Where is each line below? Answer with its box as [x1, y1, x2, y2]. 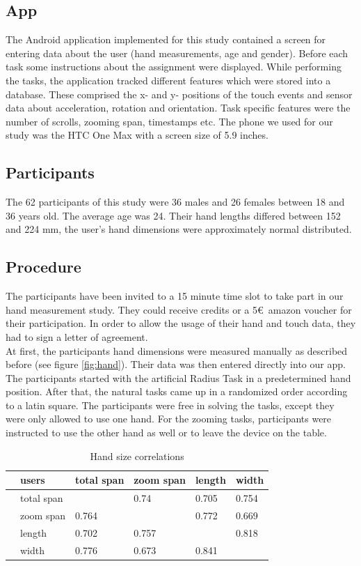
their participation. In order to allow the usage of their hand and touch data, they [6, 316, 356, 330]
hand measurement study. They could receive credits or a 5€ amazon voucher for [6, 302, 352, 316]
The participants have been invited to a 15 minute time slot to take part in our [6, 289, 344, 303]
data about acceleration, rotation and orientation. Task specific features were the [6, 100, 351, 115]
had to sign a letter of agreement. [6, 329, 148, 344]
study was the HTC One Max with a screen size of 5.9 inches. [6, 128, 268, 142]
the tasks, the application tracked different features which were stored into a [6, 72, 331, 87]
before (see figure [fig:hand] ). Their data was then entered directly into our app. [6, 357, 346, 372]
